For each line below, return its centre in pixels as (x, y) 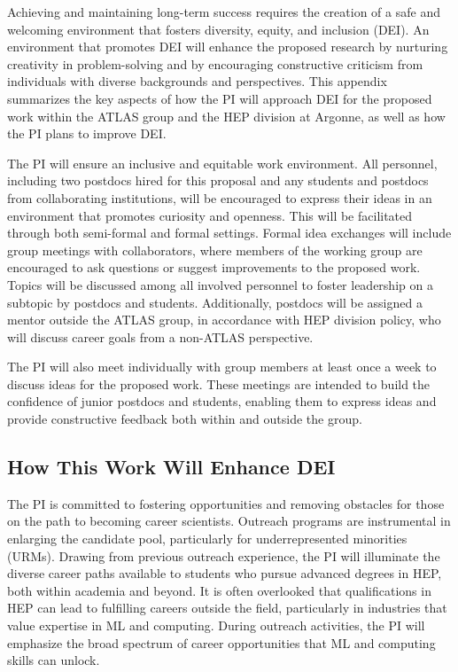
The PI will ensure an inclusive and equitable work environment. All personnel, (222, 163)
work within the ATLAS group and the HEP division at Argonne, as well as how (226, 116)
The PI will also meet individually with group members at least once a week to (222, 367)
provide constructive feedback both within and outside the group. (185, 419)
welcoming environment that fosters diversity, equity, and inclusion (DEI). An (218, 29)
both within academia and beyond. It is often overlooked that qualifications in (219, 590)
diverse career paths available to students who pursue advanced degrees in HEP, (225, 573)
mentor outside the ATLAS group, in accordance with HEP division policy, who (224, 320)
